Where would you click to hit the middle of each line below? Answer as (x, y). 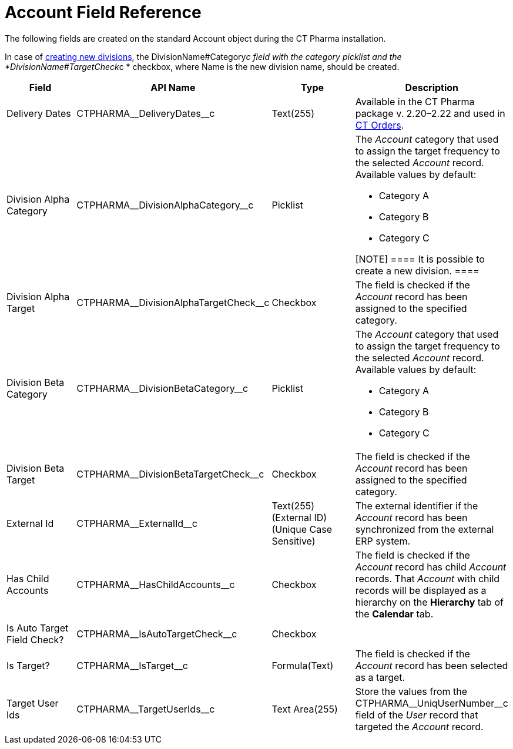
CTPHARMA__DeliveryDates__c (146, 113)
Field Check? (35, 639)
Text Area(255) (305, 709)
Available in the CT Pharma (415, 101)
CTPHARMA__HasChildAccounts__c (156, 584)
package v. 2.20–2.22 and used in (430, 113)
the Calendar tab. (394, 614)
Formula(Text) (303, 665)
